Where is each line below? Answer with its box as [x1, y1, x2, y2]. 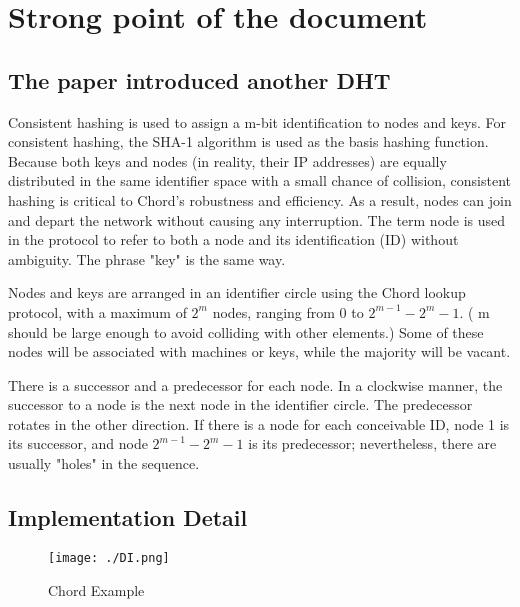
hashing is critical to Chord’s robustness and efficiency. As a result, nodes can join [8, 189, 512, 210]
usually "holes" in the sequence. [8, 453, 200, 474]
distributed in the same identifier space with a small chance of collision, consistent [8, 170, 512, 191]
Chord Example [48, 579, 145, 600]
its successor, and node [8, 433, 148, 454]
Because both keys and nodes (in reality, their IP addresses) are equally [8, 150, 447, 171]
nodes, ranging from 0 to [212, 301, 364, 322]
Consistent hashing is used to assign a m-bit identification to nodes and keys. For [8, 111, 506, 132]
